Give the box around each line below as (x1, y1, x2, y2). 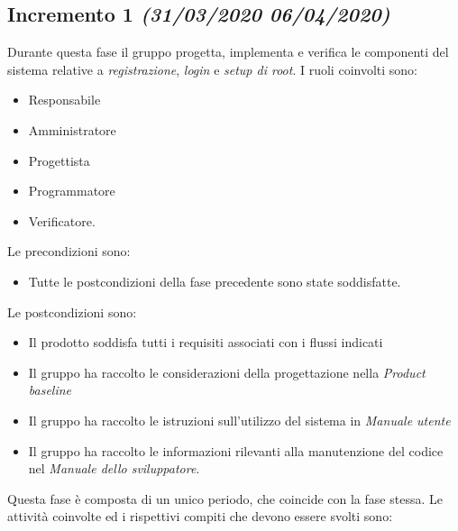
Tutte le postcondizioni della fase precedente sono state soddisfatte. (28, 271, 401, 290)
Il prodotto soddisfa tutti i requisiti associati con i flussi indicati (28, 333, 383, 352)
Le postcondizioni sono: (7, 302, 137, 321)
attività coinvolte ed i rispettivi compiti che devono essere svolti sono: (7, 507, 393, 526)
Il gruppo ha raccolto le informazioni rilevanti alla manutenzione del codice (28, 441, 444, 460)
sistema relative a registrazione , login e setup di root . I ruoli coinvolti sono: (7, 60, 417, 78)
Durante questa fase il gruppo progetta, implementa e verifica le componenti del (7, 42, 449, 61)
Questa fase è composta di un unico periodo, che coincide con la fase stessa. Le (7, 489, 443, 508)
